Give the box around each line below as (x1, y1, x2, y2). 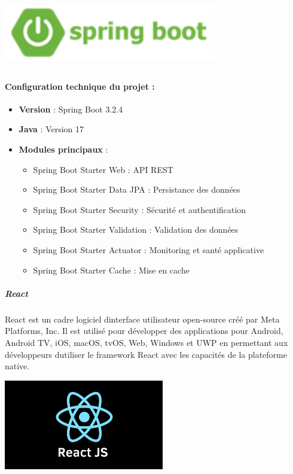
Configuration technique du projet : (5, 80, 155, 92)
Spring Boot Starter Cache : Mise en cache (33, 263, 190, 276)
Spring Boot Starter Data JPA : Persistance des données (33, 183, 240, 196)
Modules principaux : (19, 143, 108, 156)
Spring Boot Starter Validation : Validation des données (33, 223, 239, 236)
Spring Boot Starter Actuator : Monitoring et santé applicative (33, 244, 264, 256)
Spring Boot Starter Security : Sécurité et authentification (33, 203, 246, 215)
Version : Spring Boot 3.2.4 (19, 102, 123, 115)
